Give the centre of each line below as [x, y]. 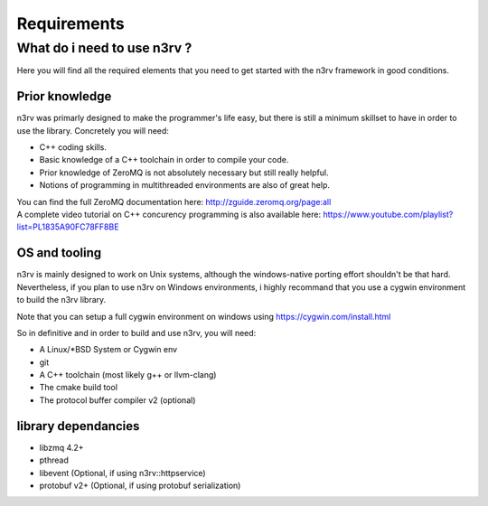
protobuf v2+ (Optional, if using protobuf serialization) [140, 485]
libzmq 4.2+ [62, 447]
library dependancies [78, 426]
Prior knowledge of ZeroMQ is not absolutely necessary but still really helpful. [184, 173]
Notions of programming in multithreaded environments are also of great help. [184, 185]
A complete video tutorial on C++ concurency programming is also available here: [169, 215]
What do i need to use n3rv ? [104, 48]
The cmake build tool [78, 388]
